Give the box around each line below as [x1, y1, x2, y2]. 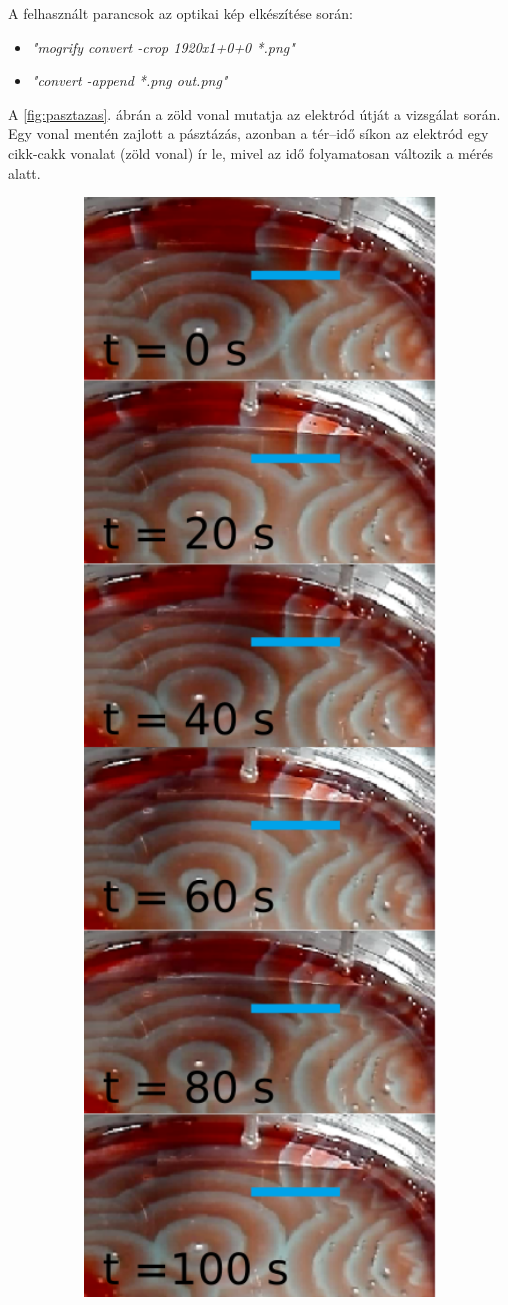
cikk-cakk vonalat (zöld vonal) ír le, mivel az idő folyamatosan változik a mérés [8, 142, 494, 163]
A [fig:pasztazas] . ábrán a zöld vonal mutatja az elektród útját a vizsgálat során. [8, 103, 501, 124]
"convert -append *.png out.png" [31, 70, 228, 91]
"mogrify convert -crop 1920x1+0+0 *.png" [31, 36, 295, 57]
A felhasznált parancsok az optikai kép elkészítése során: [8, 3, 353, 23]
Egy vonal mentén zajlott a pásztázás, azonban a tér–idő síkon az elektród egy [8, 123, 489, 144]
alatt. [8, 162, 41, 183]
